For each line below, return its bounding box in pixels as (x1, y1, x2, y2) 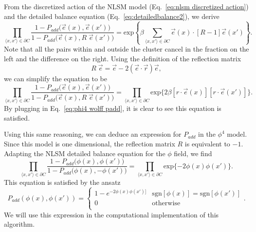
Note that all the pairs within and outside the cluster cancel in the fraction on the (4, 44, 249, 54)
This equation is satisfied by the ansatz (4, 177, 121, 187)
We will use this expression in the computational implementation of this (4, 209, 219, 219)
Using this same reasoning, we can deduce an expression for (4, 129, 182, 139)
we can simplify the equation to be (4, 73, 108, 83)
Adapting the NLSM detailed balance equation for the (4, 148, 165, 158)
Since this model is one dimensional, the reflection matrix (4, 138, 175, 148)
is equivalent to (184, 138, 230, 148)
